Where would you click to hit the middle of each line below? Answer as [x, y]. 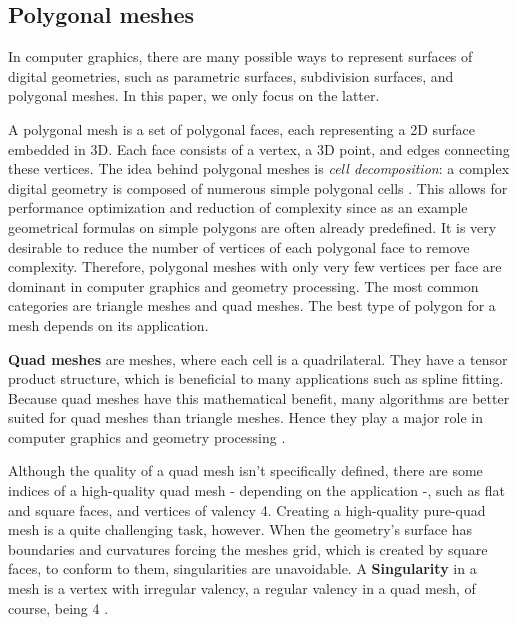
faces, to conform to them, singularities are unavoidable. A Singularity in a [242, 568]
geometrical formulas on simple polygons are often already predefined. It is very [252, 226]
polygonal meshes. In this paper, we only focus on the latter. [194, 95]
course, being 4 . [58, 607]
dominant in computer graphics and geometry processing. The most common [243, 285]
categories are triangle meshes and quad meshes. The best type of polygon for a [252, 305]
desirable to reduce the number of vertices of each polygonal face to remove [239, 246]
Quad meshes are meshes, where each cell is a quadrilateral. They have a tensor [258, 358]
